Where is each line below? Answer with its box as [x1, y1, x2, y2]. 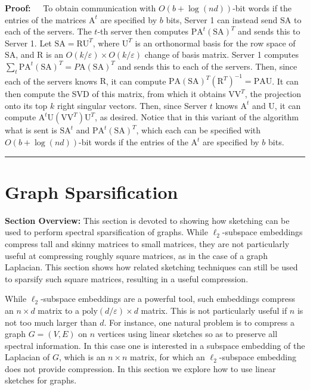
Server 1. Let [5, 36, 52, 49]
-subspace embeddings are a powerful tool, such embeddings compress [41, 292, 295, 305]
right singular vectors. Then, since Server [57, 99, 207, 111]
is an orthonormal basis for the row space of [135, 36, 296, 49]
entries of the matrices [5, 13, 86, 26]
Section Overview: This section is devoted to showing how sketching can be [5, 214, 290, 226]
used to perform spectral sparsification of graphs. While [5, 226, 208, 238]
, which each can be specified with [136, 124, 261, 136]
